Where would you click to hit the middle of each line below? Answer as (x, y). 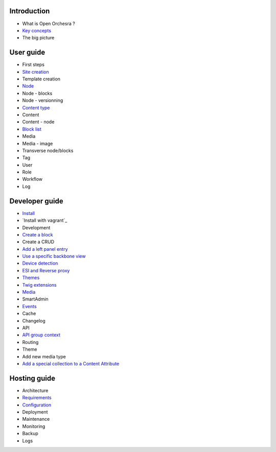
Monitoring (34, 426)
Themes (31, 278)
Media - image (38, 143)
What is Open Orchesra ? (49, 24)
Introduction (30, 11)
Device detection (40, 263)
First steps (33, 64)
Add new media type (44, 356)
